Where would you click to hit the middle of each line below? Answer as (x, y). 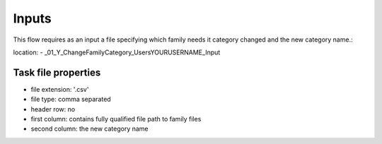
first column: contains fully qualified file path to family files (116, 119)
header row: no (53, 109)
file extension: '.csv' (60, 89)
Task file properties (57, 72)
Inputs (33, 18)
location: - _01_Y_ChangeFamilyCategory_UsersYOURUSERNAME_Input (117, 52)
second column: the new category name (89, 129)
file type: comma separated (71, 100)
